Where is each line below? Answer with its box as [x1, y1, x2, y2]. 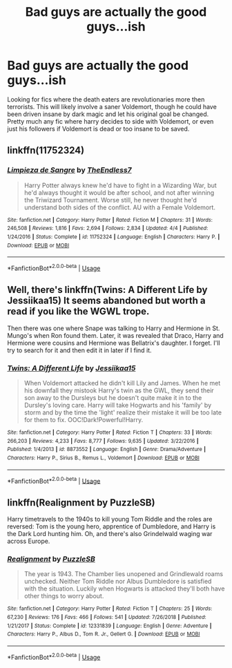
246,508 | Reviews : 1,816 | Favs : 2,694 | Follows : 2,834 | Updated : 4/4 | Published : [7, 225, 209, 232]
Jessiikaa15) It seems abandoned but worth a [7, 295, 206, 307]
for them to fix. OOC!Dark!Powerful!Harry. [23, 416, 144, 424]
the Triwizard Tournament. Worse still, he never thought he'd [23, 195, 197, 204]
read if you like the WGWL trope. [7, 305, 150, 318]
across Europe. [7, 537, 50, 546]
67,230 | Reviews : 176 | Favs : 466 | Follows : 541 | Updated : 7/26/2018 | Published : [7, 614, 206, 621]
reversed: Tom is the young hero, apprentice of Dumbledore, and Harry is [7, 522, 216, 531]
